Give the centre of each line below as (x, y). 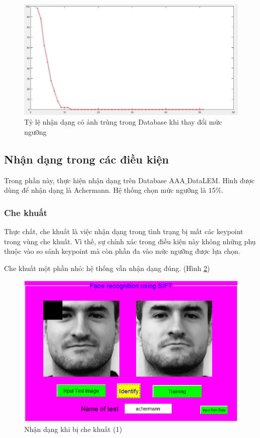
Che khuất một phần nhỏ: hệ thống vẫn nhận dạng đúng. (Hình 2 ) (107, 268)
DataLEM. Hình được (221, 180)
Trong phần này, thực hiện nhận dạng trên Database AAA (94, 180)
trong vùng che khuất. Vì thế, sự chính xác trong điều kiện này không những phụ (130, 241)
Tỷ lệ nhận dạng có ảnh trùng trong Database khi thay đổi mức (123, 122)
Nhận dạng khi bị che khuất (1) (73, 429)
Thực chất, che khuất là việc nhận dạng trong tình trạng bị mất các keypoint (124, 231)
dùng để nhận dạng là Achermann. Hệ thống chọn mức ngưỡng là (105, 190)
